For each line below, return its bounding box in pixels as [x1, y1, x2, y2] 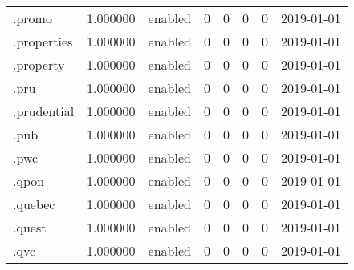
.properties [13, 32, 73, 50]
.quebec [13, 195, 55, 213]
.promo [13, 9, 52, 27]
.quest [13, 218, 47, 236]
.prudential [13, 102, 75, 120]
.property [13, 55, 65, 74]
